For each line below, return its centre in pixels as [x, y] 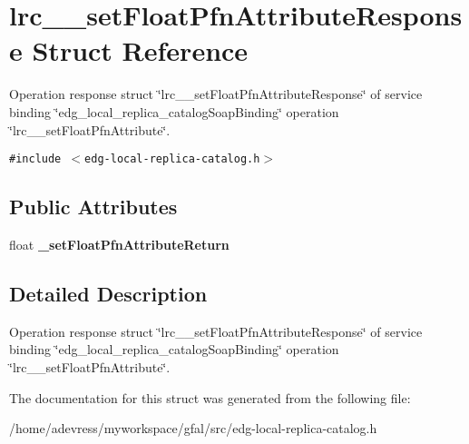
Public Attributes [93, 207]
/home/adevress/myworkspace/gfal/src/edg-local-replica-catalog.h [193, 428]
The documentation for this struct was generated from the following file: [210, 397]
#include [35, 159]
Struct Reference [140, 50]
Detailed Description [108, 293]
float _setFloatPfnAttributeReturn [119, 244]
